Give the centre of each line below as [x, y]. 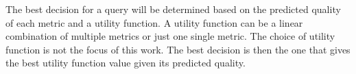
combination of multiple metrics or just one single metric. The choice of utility [170, 36]
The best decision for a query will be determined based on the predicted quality [173, 9]
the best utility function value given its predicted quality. [126, 63]
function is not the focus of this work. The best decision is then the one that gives [178, 49]
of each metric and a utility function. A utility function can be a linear [154, 22]
